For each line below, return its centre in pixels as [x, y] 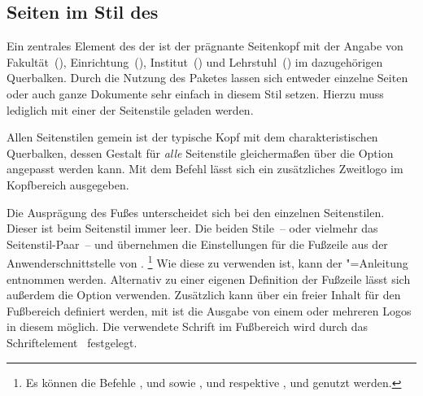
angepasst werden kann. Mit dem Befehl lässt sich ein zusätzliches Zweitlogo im [205, 169]
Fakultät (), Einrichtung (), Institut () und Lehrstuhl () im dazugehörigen [195, 61]
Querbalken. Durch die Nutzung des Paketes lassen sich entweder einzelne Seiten [207, 78]
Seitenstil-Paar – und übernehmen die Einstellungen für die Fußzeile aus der [197, 244]
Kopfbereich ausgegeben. [68, 184]
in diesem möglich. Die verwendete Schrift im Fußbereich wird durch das [188, 326]
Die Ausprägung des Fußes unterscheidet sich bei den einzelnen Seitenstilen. [196, 212]
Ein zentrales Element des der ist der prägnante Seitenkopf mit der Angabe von [205, 46]
